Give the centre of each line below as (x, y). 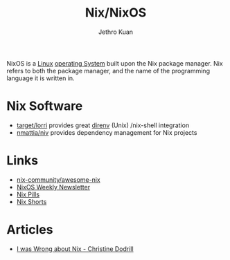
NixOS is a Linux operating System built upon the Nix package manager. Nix (115, 63)
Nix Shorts (32, 201)
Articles (30, 230)
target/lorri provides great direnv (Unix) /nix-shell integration (103, 125)
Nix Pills (28, 194)
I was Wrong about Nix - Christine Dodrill (75, 249)
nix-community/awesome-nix (59, 179)
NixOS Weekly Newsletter (53, 187)
